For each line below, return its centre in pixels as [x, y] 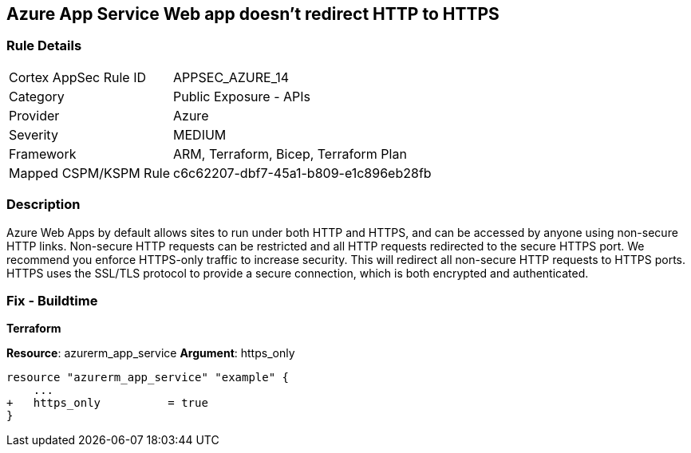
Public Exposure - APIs [242, 96]
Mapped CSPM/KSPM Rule [90, 173]
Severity [34, 134]
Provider [34, 115]
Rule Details [44, 46]
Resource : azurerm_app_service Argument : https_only [151, 353]
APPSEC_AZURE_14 [231, 77]
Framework [43, 154]
